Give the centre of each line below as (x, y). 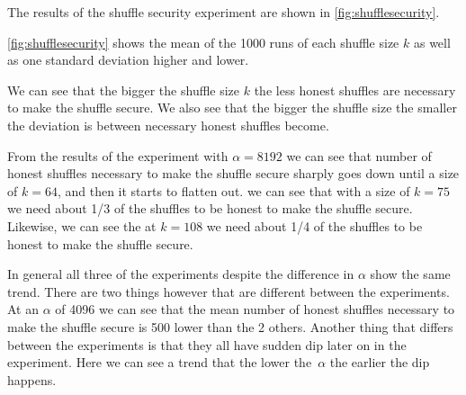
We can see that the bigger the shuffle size (124, 90)
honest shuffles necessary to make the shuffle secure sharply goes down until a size (233, 173)
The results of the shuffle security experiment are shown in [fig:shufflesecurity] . (224, 12)
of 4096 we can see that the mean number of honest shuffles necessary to (255, 309)
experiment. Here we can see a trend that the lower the (160, 362)
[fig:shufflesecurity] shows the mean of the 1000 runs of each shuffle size (203, 42)
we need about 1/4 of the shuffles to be (314, 225)
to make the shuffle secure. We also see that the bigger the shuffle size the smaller (232, 108)
